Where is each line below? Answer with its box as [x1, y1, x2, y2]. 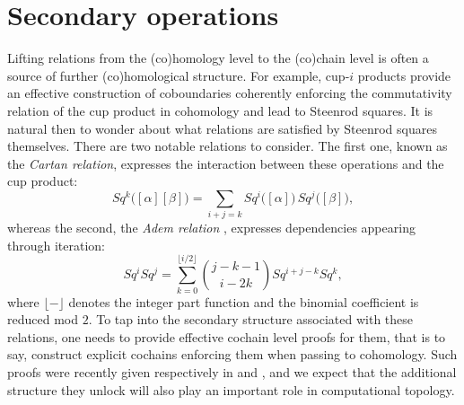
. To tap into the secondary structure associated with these [88, 310, 414, 329]
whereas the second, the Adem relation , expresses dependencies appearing [7, 218, 416, 237]
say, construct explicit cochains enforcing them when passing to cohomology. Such [7, 345, 458, 364]
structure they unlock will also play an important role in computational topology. [7, 380, 455, 399]
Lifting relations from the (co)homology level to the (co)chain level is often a [7, 48, 429, 67]
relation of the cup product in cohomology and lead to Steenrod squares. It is [7, 101, 433, 119]
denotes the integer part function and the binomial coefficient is [68, 292, 419, 311]
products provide [357, 66, 451, 84]
